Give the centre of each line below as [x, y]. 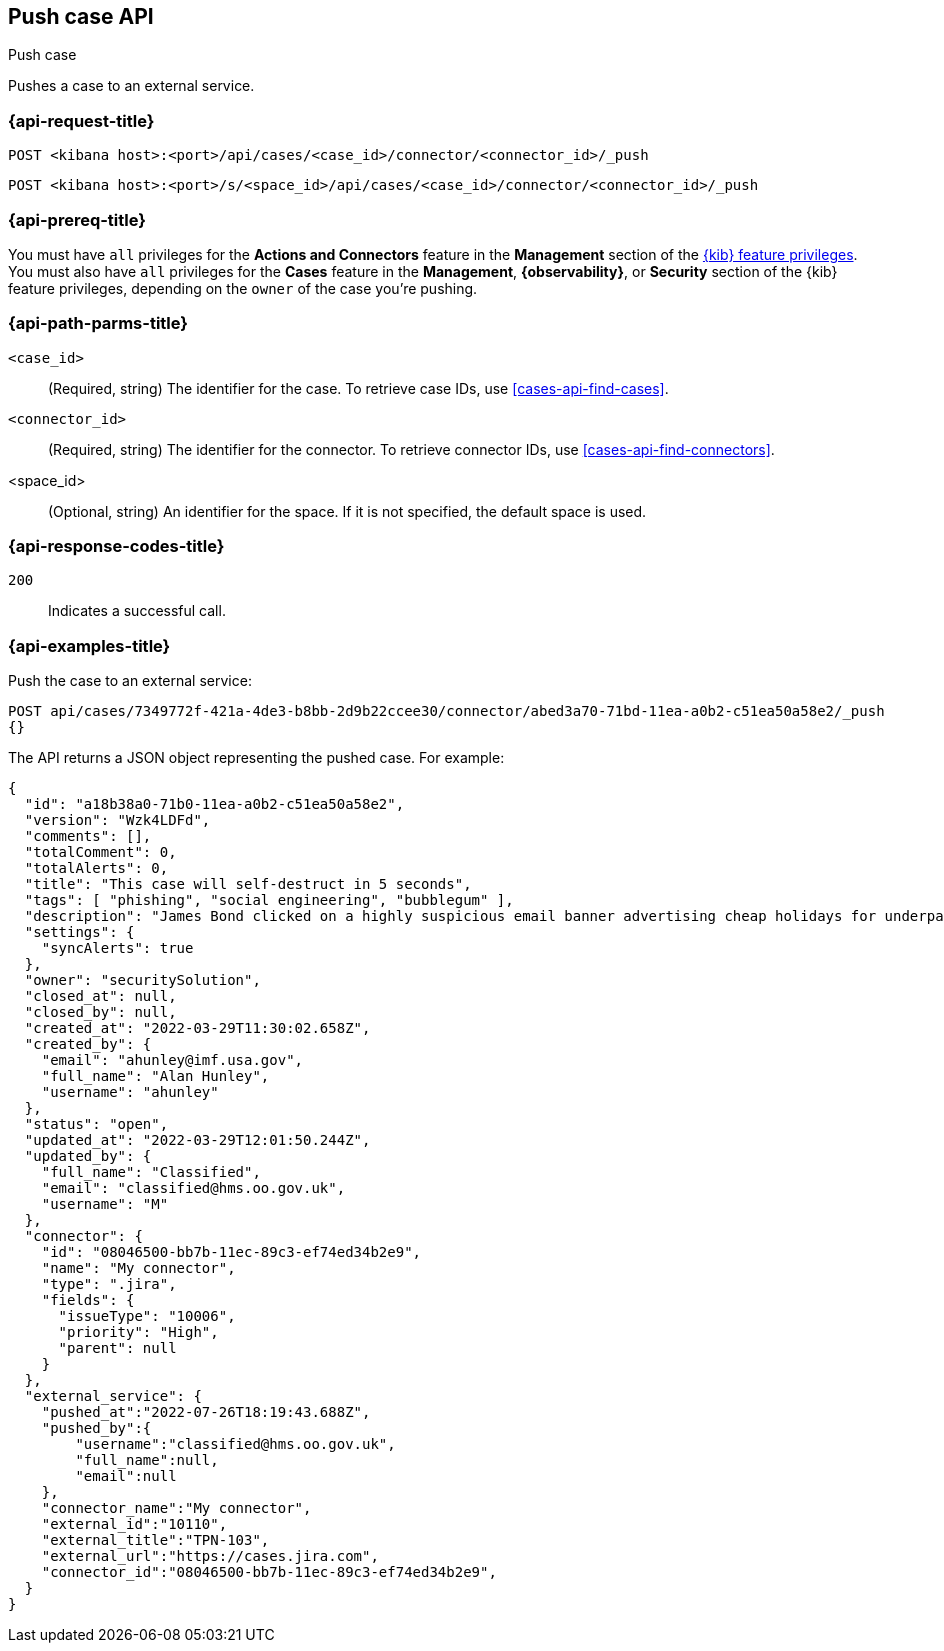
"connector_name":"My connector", [176, 1508]
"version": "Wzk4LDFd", [117, 820]
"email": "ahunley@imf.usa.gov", [172, 1060]
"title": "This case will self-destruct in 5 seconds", [248, 884]
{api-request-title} [81, 120]
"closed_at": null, [100, 996]
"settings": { [79, 932]
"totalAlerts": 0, [96, 868]
